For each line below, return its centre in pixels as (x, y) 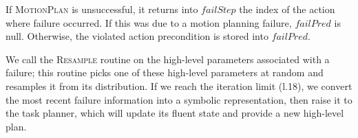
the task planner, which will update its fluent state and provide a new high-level (175, 113)
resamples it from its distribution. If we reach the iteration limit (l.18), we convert (179, 85)
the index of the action (287, 9)
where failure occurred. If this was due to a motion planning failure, (149, 22)
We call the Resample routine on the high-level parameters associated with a (168, 59)
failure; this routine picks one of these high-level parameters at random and (165, 72)
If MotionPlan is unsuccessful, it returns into (102, 9)
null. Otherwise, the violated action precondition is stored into (137, 36)
